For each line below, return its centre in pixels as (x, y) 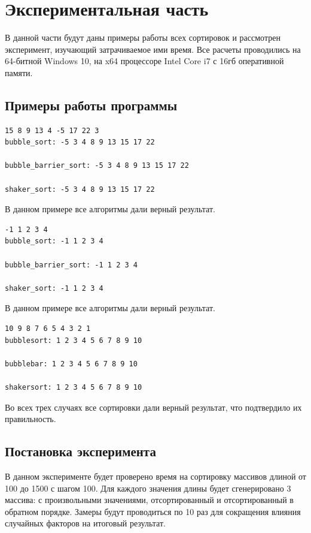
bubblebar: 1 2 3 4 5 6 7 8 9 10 (71, 364)
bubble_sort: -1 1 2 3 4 (54, 241)
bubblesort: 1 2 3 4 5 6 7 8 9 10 (74, 340)
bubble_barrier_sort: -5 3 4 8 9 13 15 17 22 (97, 166)
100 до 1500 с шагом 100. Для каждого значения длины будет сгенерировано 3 (148, 488)
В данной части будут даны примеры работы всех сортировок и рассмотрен (143, 37)
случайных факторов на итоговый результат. (85, 523)
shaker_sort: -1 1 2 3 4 (54, 288)
